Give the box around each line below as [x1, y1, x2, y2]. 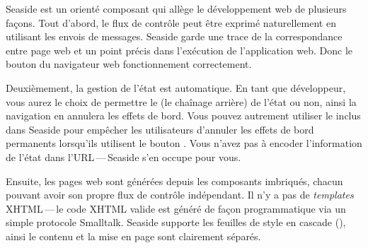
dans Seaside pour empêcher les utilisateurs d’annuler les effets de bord [6, 122, 314, 136]
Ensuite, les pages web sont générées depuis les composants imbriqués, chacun [6, 173, 343, 188]
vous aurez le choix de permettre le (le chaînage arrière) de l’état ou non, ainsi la [6, 94, 357, 109]
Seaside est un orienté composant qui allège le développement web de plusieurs [6, 1, 347, 16]
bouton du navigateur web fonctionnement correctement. [6, 57, 252, 71]
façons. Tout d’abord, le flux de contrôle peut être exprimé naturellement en [6, 15, 336, 30]
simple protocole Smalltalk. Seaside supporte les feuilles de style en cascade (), [6, 215, 346, 230]
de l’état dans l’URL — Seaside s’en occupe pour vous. [6, 149, 241, 164]
